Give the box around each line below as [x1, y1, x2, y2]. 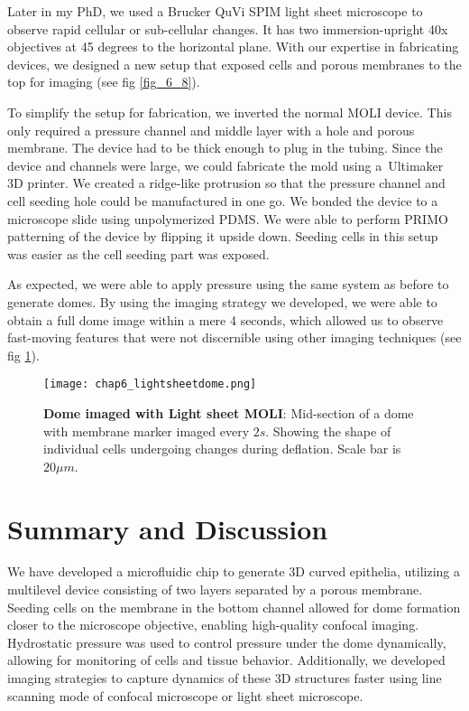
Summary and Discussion [7, 510, 328, 547]
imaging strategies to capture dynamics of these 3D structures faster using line [7, 669, 442, 687]
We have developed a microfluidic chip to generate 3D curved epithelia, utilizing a [7, 562, 460, 581]
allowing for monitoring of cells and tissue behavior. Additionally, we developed [7, 650, 446, 669]
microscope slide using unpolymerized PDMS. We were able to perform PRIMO [7, 209, 448, 228]
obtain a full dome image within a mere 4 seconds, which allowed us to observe [7, 310, 444, 329]
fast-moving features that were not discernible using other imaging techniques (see [7, 328, 462, 347]
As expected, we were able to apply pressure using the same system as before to [7, 275, 449, 294]
